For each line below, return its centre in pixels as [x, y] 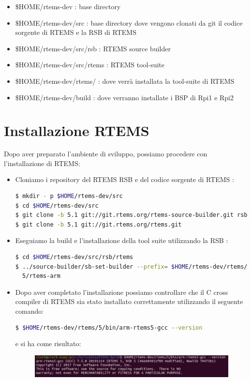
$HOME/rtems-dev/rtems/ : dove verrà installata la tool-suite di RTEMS [125, 81]
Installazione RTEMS [77, 130]
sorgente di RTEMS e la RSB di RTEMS [76, 32]
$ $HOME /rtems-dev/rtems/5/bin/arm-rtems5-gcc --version [109, 328]
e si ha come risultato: [48, 343]
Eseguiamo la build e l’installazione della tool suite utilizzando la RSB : [122, 240]
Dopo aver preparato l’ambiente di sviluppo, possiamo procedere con [106, 154]
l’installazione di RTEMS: [42, 163]
